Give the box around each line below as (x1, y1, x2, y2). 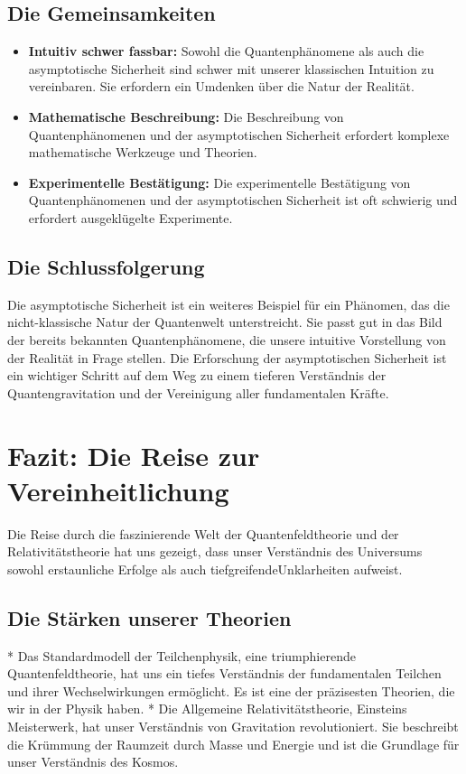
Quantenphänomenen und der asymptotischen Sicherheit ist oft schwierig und (28, 191, 458, 210)
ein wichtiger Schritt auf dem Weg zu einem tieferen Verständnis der (7, 366, 387, 385)
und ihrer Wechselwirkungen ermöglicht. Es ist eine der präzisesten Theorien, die (7, 681, 455, 700)
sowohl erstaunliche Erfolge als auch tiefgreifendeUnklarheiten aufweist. (7, 559, 403, 578)
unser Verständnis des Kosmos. (7, 752, 179, 771)
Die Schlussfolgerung (7, 252, 205, 280)
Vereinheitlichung (7, 471, 229, 508)
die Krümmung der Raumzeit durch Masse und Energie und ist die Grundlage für (7, 734, 460, 753)
